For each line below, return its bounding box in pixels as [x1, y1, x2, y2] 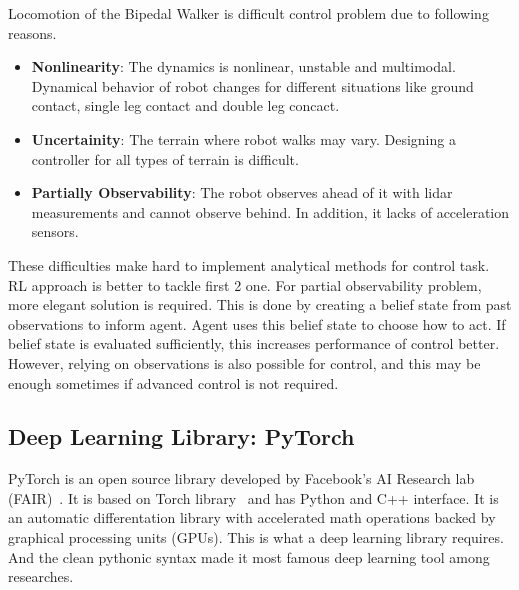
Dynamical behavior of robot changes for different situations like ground [31, 75, 474, 96]
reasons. [8, 22, 57, 43]
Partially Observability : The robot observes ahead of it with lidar [31, 182, 453, 203]
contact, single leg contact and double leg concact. [31, 95, 340, 116]
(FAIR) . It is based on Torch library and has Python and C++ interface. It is [8, 487, 499, 508]
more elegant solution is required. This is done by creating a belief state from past [8, 294, 512, 315]
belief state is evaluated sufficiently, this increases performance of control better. [8, 333, 500, 354]
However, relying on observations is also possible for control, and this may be [8, 352, 481, 373]
